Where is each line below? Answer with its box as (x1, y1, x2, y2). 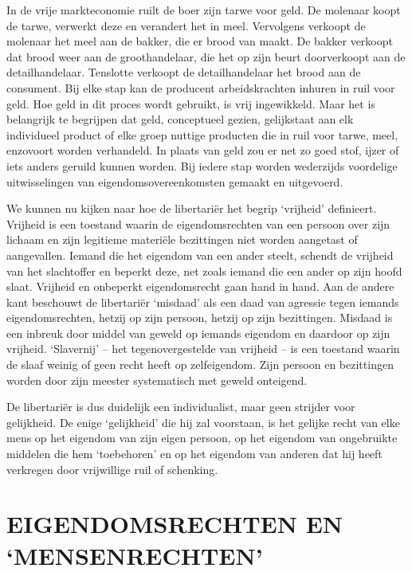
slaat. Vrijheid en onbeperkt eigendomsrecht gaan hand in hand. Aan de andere (6, 278, 394, 295)
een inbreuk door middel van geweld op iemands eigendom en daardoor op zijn (6, 324, 390, 341)
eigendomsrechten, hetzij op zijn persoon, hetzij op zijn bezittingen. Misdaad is (6, 309, 393, 326)
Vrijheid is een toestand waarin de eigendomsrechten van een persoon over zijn (6, 215, 390, 232)
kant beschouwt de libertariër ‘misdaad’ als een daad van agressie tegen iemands (6, 293, 399, 310)
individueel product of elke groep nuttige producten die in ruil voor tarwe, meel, (6, 126, 398, 143)
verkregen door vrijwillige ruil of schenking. (6, 460, 218, 477)
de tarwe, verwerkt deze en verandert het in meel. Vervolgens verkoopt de (6, 17, 366, 33)
